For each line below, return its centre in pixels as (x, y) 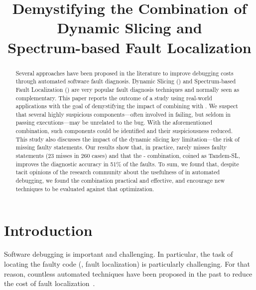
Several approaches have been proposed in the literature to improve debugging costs (125, 73)
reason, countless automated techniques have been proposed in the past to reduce (128, 273)
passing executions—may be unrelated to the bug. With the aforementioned (114, 122)
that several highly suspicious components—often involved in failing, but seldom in (123, 114)
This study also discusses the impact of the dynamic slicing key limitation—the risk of (128, 139)
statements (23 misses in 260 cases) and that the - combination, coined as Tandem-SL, (128, 156)
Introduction (48, 230)
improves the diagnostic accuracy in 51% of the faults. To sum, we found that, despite (127, 164)
